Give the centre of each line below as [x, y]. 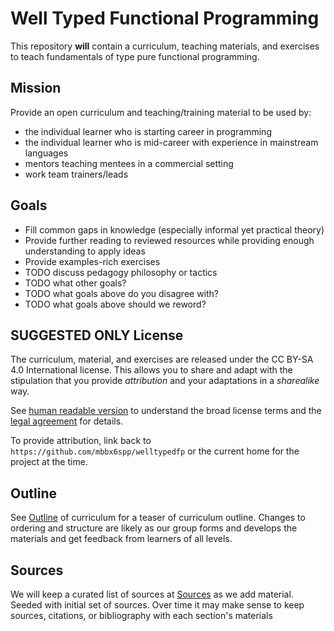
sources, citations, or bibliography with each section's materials [141, 615]
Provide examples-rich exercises [92, 261]
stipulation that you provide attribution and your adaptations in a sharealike [165, 381]
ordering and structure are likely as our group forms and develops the [154, 528]
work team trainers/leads [76, 174]
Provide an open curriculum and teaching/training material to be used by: [161, 112]
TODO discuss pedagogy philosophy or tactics [121, 272]
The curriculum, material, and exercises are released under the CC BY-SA [162, 359]
